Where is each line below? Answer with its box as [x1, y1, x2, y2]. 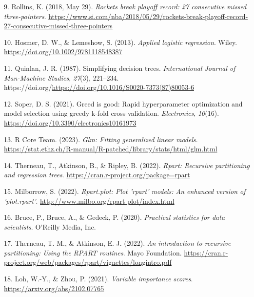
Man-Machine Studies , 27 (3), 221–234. [4, 72, 119, 83]
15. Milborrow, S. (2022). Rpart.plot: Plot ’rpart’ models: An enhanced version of [4, 186, 246, 196]
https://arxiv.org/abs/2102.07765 [4, 283, 104, 293]
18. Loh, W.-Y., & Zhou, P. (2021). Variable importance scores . [4, 274, 193, 284]
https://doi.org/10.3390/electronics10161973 [4, 117, 137, 127]
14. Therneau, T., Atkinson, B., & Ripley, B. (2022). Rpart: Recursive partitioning [4, 160, 250, 170]
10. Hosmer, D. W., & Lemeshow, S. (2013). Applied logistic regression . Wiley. [4, 37, 237, 47]
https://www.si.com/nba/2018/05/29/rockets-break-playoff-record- [48, 11, 248, 21]
